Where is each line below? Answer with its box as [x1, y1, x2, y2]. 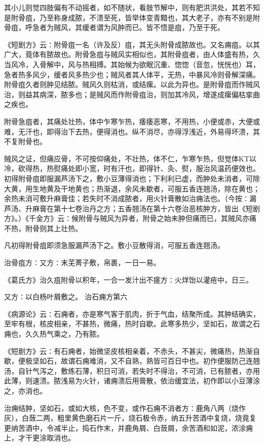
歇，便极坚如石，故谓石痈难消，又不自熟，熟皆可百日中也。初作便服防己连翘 [4, 355, 260, 366]
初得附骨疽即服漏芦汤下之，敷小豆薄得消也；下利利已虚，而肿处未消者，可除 [4, 173, 260, 183]
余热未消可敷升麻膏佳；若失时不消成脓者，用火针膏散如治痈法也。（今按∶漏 [4, 193, 256, 204]
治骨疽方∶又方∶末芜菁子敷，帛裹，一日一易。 [4, 257, 160, 268]
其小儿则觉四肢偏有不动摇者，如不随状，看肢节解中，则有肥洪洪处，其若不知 [4, 2, 260, 12]
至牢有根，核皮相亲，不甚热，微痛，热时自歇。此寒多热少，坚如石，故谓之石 [4, 318, 260, 329]
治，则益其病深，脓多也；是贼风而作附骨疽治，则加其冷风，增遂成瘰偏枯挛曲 [4, 89, 260, 99]
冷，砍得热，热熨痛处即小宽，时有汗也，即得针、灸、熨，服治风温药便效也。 [4, 163, 260, 174]
